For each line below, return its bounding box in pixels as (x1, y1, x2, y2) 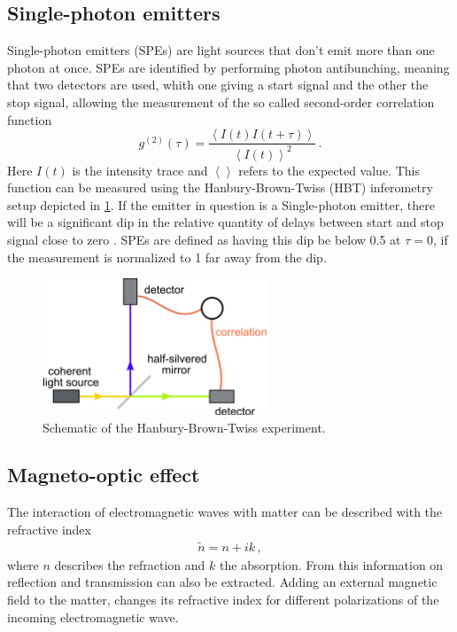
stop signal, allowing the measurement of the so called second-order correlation (7, 92, 435, 111)
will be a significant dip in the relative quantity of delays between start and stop (7, 213, 444, 231)
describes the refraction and (54, 555, 205, 573)
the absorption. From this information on (220, 555, 444, 573)
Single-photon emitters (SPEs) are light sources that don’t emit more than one (7, 41, 435, 59)
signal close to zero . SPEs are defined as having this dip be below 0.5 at (7, 230, 401, 248)
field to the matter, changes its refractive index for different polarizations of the (7, 589, 439, 608)
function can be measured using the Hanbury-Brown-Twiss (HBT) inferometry (7, 178, 433, 197)
